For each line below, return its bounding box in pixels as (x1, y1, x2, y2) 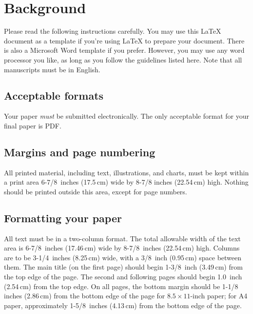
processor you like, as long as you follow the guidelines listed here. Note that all (4, 54, 242, 64)
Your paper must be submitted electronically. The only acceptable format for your (4, 111, 249, 121)
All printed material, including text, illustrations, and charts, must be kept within (4, 167, 249, 177)
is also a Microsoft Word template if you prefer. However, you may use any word (4, 45, 245, 55)
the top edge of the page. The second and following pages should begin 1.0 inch (4, 272, 242, 282)
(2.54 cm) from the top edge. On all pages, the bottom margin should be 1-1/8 (4, 281, 238, 291)
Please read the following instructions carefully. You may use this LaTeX (4, 26, 221, 36)
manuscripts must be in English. (4, 64, 100, 74)
